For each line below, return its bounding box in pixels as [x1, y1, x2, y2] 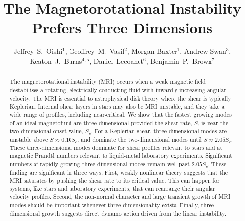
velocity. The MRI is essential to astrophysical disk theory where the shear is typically [9, 94, 231, 102]
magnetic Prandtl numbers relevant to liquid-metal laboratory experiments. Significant [9, 151, 232, 160]
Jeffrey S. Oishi [13, 46, 63, 56]
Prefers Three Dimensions [32, 17, 213, 37]
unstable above [9, 135, 48, 143]
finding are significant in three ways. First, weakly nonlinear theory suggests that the [9, 168, 228, 176]
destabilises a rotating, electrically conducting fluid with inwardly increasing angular [9, 85, 226, 94]
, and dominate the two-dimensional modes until [77, 135, 202, 143]
